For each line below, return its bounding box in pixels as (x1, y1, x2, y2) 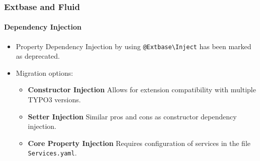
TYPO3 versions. (28, 94, 81, 105)
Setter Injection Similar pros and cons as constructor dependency (28, 111, 237, 121)
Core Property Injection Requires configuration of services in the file (28, 137, 251, 148)
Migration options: (16, 67, 73, 78)
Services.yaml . (28, 147, 77, 158)
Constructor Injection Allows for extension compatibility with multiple (28, 84, 256, 95)
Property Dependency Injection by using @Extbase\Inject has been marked (16, 41, 251, 51)
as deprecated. (16, 51, 60, 61)
